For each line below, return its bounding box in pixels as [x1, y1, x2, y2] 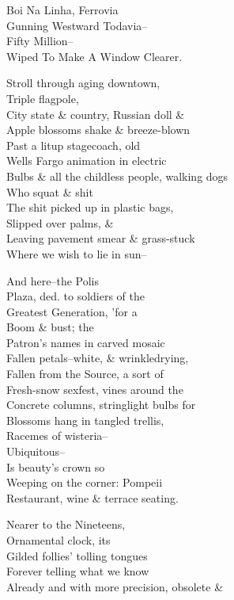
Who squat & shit [6, 183, 93, 200]
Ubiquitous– [6, 443, 65, 460]
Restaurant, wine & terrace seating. [6, 489, 179, 506]
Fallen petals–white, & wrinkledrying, [6, 350, 189, 366]
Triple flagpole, [6, 90, 79, 106]
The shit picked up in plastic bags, [6, 199, 174, 216]
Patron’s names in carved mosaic [6, 334, 165, 350]
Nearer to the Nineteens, [6, 516, 126, 533]
